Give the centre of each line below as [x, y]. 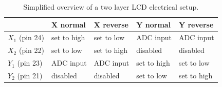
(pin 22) [31, 50]
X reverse [111, 24]
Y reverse [196, 24]
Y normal [154, 24]
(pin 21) [30, 75]
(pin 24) [31, 37]
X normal [68, 24]
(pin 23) [30, 63]
